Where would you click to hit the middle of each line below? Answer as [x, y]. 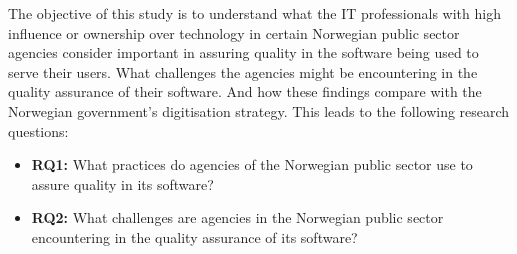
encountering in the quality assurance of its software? [194, 236]
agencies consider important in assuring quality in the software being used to [243, 52]
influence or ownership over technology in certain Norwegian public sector [234, 32]
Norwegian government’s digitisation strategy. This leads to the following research [259, 110]
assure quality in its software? [122, 183]
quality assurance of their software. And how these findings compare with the [245, 91]
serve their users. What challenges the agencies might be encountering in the [243, 71]
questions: [38, 130]
